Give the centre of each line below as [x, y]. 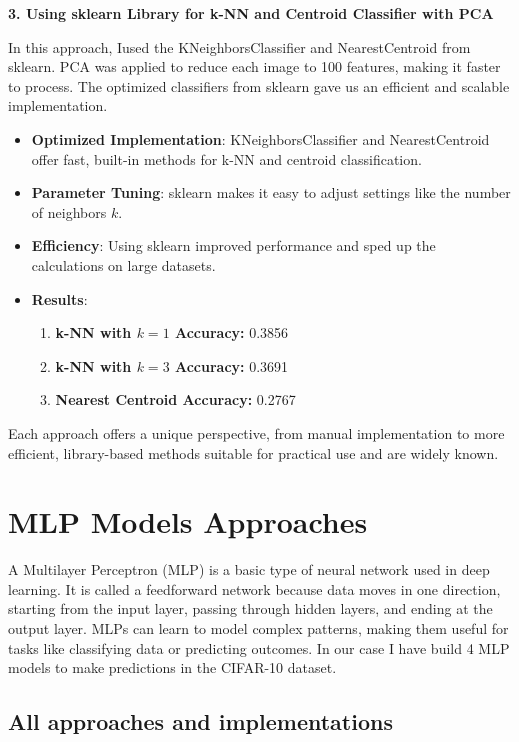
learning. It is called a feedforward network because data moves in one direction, [254, 588]
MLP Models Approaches [188, 521]
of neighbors [69, 211]
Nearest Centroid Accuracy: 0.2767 [175, 399]
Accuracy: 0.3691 [232, 365]
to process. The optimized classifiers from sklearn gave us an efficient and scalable [259, 85]
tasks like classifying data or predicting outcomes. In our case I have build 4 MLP [259, 647]
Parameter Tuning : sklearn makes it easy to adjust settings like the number [271, 192]
